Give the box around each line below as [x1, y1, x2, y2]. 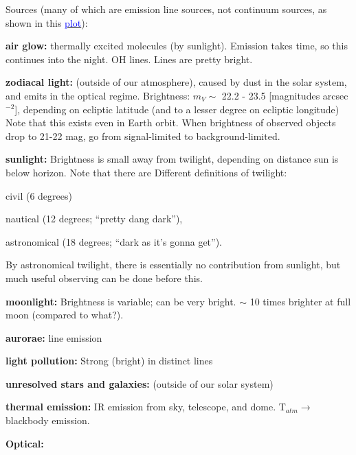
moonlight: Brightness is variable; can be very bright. [5, 294, 236, 308]
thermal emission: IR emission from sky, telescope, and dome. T [5, 399, 286, 414]
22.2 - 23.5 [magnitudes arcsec [221, 88, 348, 102]
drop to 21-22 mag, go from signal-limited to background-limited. [5, 128, 280, 143]
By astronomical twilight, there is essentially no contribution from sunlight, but [5, 257, 341, 272]
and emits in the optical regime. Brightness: [5, 88, 190, 102]
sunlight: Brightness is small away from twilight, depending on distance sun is [5, 152, 339, 166]
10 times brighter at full [249, 294, 351, 308]
